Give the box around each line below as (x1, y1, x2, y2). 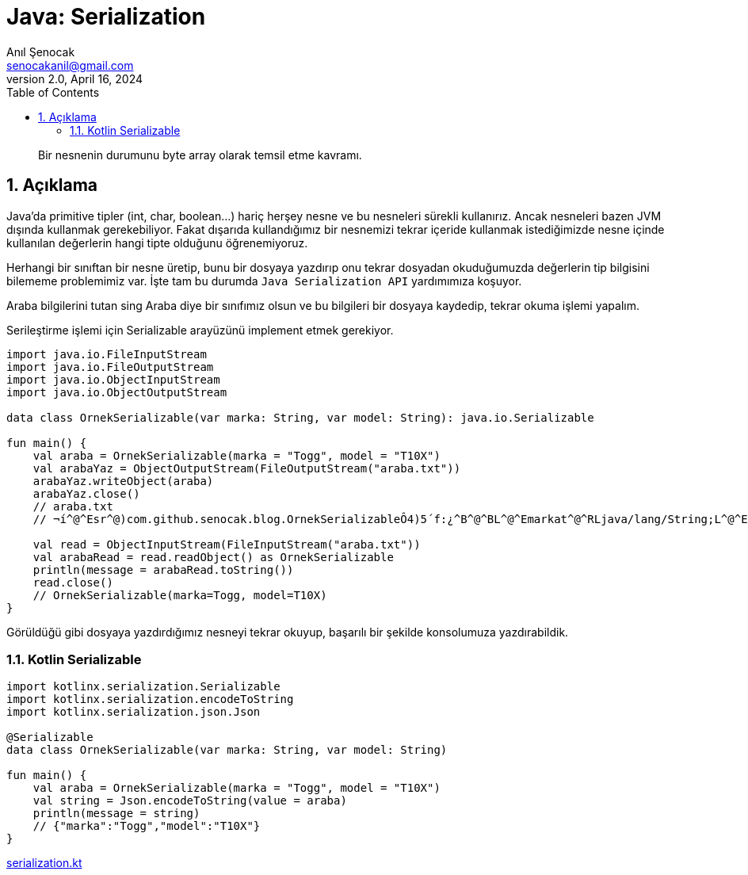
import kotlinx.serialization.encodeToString (6, 693, 294, 706)
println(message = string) (32, 807, 200, 820)
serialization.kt (6, 856, 82, 870)
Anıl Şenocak (6, 44, 75, 59)
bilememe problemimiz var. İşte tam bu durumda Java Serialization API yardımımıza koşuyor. (6, 273, 522, 288)
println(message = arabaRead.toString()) (32, 563, 294, 576)
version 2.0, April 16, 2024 (6, 71, 143, 86)
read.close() (32, 575, 113, 589)
